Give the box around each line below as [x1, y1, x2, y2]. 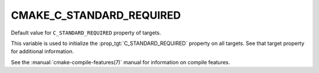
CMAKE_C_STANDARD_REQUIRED [11, 9, 181, 22]
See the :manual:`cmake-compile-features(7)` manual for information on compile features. [11, 58, 230, 65]
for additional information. [11, 48, 74, 55]
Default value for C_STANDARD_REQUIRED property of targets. [11, 29, 161, 36]
